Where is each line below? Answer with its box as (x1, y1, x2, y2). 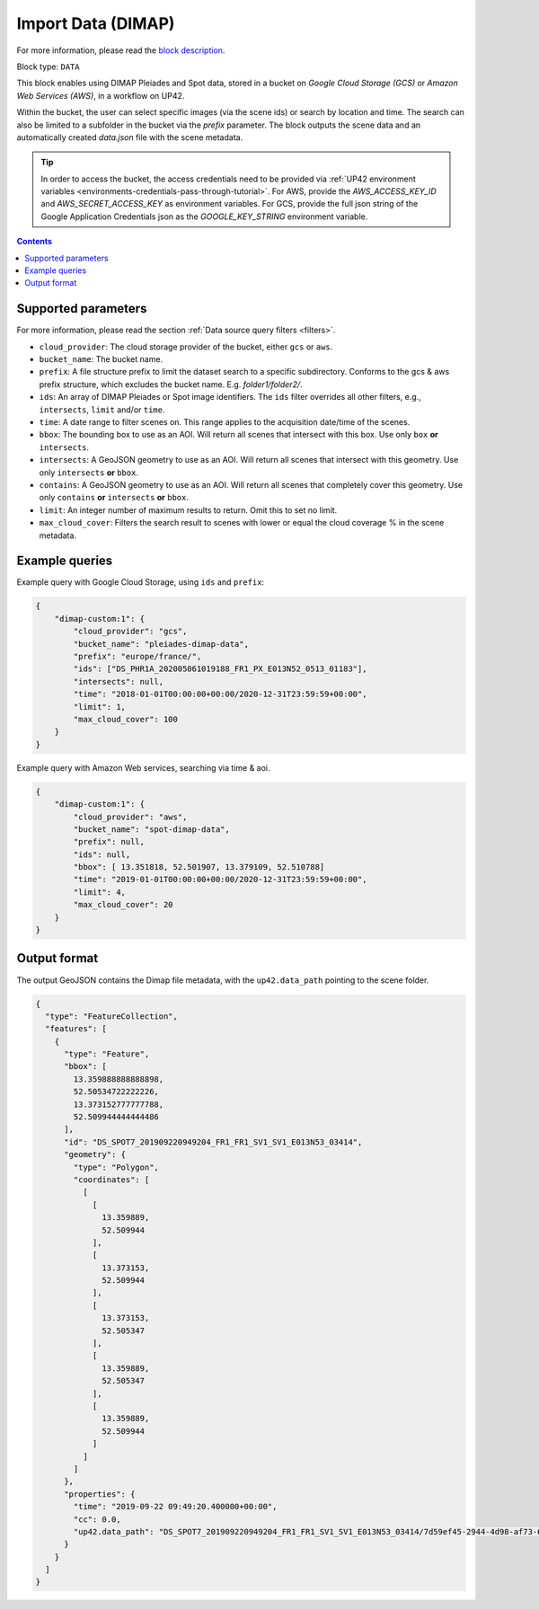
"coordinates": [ (73, 1174, 150, 1185)
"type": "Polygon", (73, 1162, 159, 1172)
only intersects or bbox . (39, 467, 139, 478)
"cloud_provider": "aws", (73, 811, 188, 822)
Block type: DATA (16, 61, 80, 72)
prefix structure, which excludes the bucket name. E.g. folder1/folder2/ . (39, 378, 303, 390)
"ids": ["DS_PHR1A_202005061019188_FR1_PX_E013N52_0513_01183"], (73, 664, 367, 674)
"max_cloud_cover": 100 (73, 714, 179, 724)
